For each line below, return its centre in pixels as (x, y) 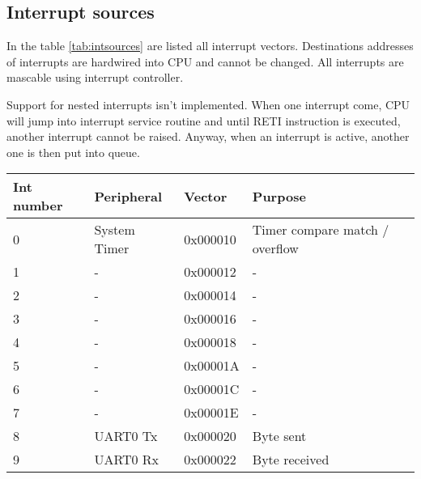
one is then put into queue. (73, 152)
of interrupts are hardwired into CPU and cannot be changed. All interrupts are (205, 61)
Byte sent (279, 436)
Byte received (291, 460)
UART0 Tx (126, 436)
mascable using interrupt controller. (95, 77)
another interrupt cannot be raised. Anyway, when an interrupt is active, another (208, 136)
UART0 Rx (127, 460)
